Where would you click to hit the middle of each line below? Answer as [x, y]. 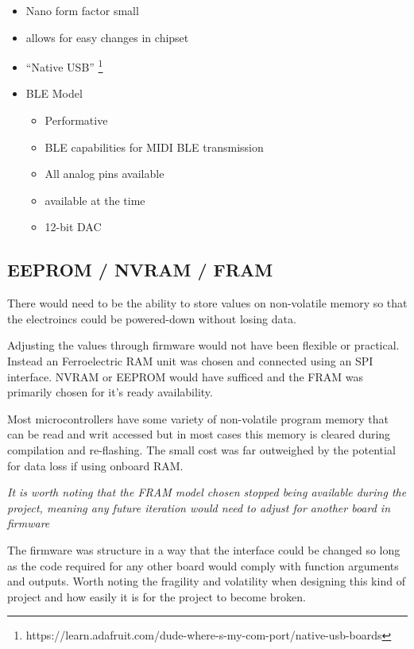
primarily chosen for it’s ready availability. [110, 392]
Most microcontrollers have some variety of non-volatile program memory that [198, 418]
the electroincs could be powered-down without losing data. [152, 318]
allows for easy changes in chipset [107, 37]
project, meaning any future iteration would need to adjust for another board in [199, 507]
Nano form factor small [82, 10]
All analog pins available [104, 174]
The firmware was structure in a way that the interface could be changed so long [204, 549]
